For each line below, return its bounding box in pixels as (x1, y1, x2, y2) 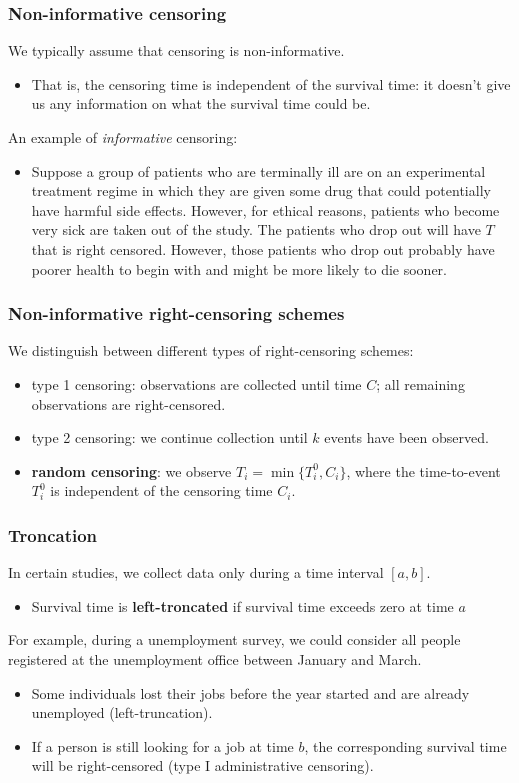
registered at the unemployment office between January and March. (8, 648, 422, 669)
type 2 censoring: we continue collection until (31, 427, 308, 448)
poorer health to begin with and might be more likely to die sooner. (31, 258, 447, 279)
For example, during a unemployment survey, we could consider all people (8, 629, 461, 650)
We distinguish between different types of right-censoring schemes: (8, 340, 414, 361)
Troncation (8, 522, 98, 547)
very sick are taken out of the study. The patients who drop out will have (31, 219, 481, 240)
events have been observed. (324, 427, 489, 448)
